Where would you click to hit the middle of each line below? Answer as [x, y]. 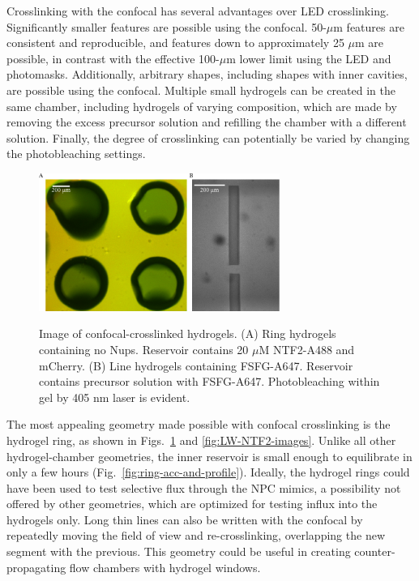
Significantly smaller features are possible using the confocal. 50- [167, 26]
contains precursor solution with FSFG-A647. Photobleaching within [209, 381]
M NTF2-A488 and [307, 349]
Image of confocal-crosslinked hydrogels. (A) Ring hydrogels [188, 333]
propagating [36, 567]
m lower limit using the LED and [309, 58]
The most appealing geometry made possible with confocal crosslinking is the [199, 424]
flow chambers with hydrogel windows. [165, 567]
